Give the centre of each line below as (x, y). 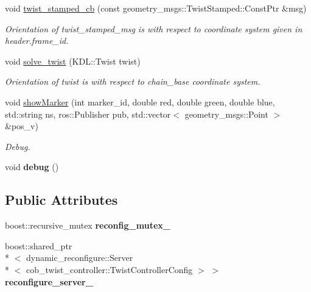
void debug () (32, 167)
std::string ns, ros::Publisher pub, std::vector (88, 114)
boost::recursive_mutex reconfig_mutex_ (88, 225)
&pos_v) (22, 126)
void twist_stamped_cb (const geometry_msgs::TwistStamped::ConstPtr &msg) (156, 8)
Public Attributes (61, 200)
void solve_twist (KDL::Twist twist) (73, 61)
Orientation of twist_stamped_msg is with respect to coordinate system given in (154, 28)
